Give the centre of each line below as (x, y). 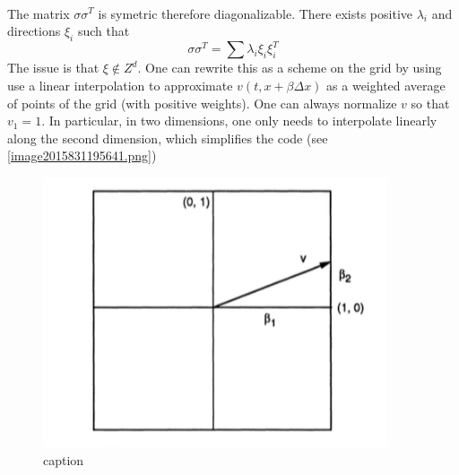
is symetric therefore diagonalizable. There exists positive (255, 13)
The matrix (39, 13)
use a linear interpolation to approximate (120, 85)
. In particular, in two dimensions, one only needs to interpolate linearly (239, 121)
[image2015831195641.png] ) (82, 155)
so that (430, 103)
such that (104, 31)
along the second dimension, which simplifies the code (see (168, 138)
